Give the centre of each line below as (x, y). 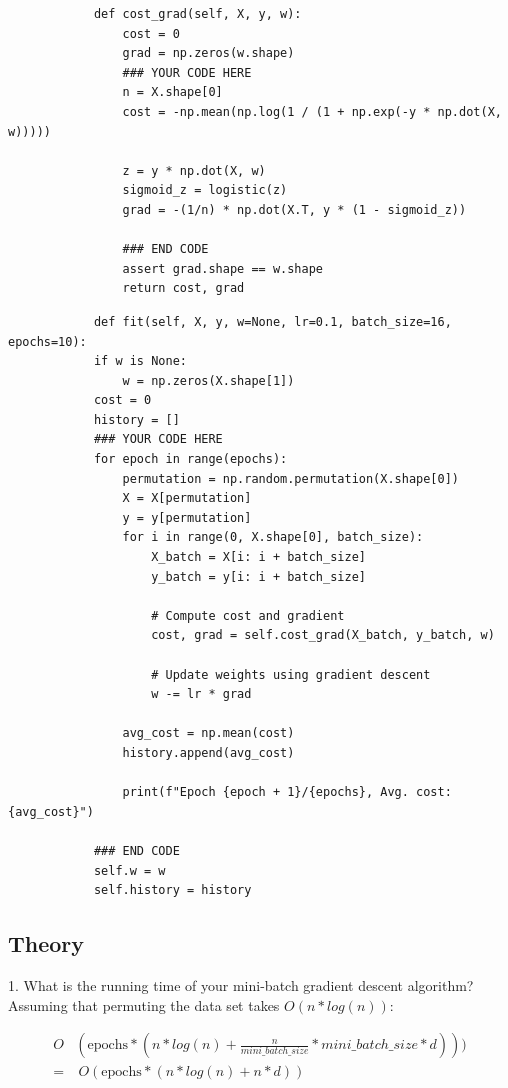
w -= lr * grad (201, 694)
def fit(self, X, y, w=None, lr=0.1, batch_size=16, (272, 321)
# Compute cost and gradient (248, 615)
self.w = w (129, 870)
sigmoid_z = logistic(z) (205, 190)
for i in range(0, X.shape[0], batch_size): (273, 537)
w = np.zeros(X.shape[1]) (208, 380)
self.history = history (172, 890)
